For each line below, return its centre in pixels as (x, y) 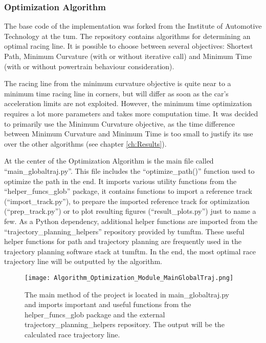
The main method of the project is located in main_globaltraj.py (127, 294)
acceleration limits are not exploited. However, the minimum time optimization (128, 103)
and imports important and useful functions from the (108, 304)
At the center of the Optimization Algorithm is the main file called (109, 161)
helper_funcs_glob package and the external (95, 314)
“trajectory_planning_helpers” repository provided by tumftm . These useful (124, 231)
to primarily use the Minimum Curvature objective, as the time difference (120, 123)
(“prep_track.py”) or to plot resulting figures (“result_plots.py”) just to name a (130, 211)
